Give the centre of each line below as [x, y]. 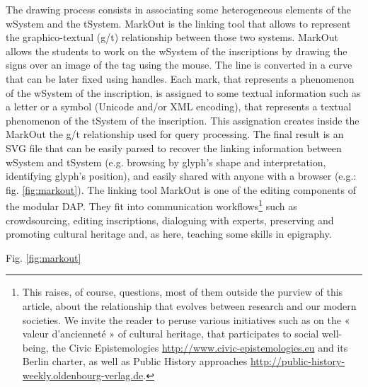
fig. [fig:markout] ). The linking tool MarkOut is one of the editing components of [181, 189]
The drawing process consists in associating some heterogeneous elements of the [179, 9]
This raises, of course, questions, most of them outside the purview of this [183, 292]
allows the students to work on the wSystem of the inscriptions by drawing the [177, 51]
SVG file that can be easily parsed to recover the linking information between [174, 148]
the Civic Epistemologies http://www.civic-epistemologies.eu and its [200, 347]
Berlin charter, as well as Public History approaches [135, 361]
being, [35, 347]
